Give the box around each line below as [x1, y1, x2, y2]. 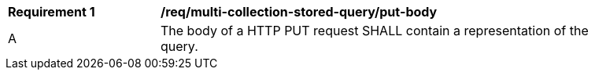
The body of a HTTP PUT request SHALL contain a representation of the [161, 23, 589, 38]
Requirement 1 [8, 4, 95, 20]
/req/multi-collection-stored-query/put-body [161, 4, 438, 20]
